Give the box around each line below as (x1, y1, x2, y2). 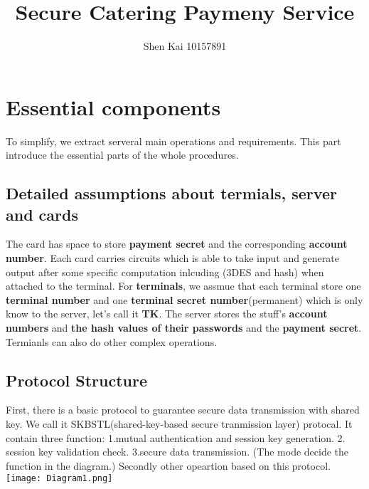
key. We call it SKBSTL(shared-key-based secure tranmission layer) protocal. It (6, 416, 353, 431)
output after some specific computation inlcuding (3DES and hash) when (6, 264, 324, 279)
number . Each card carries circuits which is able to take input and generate (6, 251, 339, 265)
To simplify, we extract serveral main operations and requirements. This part (6, 133, 341, 148)
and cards (6, 203, 78, 225)
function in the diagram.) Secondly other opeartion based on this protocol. (6, 458, 331, 473)
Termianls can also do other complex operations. (6, 334, 218, 349)
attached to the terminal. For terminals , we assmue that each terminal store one (6, 278, 361, 293)
